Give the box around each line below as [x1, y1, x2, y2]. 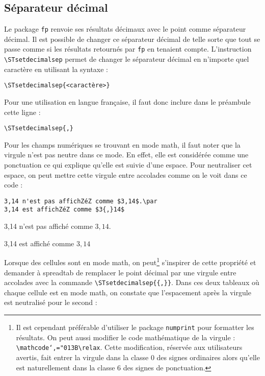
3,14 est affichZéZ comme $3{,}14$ [4, 206, 125, 214]
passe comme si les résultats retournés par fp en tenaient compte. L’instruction [4, 43, 252, 54]
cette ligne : [4, 106, 41, 117]
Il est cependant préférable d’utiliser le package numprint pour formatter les [16, 322, 254, 333]
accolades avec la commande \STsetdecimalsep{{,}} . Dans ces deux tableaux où [4, 277, 259, 288]
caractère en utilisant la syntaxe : [4, 63, 108, 74]
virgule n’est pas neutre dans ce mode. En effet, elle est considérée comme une [4, 149, 249, 160]
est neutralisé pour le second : [4, 297, 97, 308]
